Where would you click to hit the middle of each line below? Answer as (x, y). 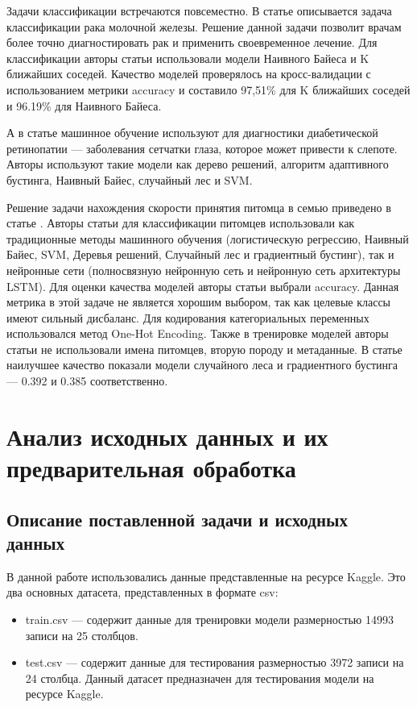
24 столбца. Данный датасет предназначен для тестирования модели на (200, 678)
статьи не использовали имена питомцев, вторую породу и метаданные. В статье (204, 349)
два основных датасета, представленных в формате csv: (142, 592)
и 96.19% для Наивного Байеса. (84, 105)
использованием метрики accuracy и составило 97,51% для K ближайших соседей (208, 89)
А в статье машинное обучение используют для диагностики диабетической (192, 133)
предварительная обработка (151, 468)
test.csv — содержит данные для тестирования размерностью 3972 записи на (215, 662)
